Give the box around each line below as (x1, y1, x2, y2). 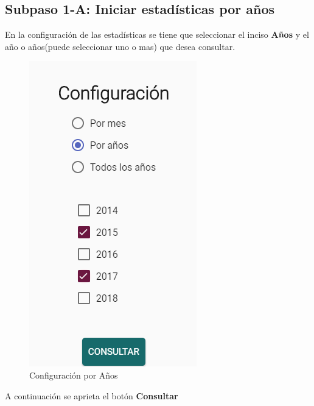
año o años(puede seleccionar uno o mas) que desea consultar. (5, 40, 235, 52)
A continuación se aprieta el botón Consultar (5, 389, 178, 402)
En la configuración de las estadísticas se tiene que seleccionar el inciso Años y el (5, 28, 309, 41)
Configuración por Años (29, 368, 118, 381)
